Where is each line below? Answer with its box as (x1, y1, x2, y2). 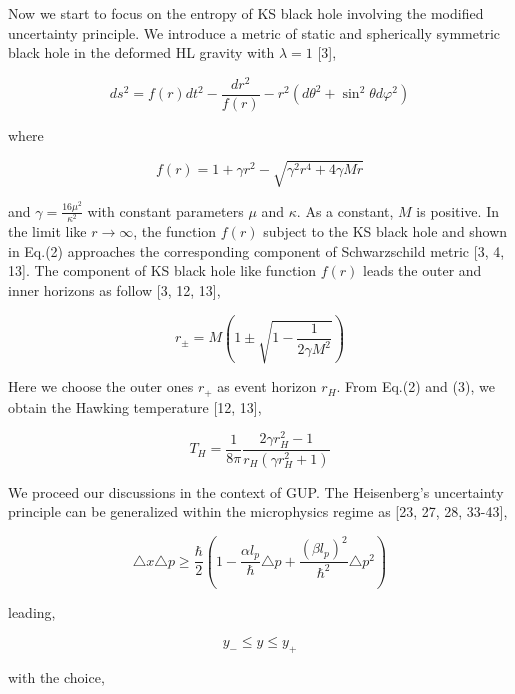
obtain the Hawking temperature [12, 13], (8, 396, 262, 417)
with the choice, (8, 667, 105, 688)
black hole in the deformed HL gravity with (8, 42, 275, 63)
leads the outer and (363, 260, 482, 281)
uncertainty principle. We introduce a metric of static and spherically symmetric (8, 22, 501, 43)
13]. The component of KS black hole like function (8, 260, 317, 281)
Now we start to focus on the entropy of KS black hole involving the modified (8, 3, 484, 23)
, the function (133, 221, 217, 242)
